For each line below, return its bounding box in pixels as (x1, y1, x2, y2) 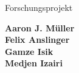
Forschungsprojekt (5, 1, 73, 13)
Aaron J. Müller (5, 21, 75, 34)
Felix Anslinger (5, 33, 70, 46)
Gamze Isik (5, 45, 53, 57)
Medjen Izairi (5, 57, 63, 69)
